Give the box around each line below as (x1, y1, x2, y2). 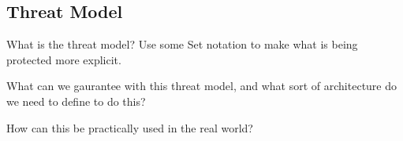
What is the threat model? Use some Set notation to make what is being (6, 36, 358, 52)
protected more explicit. (6, 51, 121, 67)
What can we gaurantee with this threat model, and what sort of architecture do (6, 78, 397, 94)
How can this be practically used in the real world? (6, 119, 253, 136)
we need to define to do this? (6, 92, 146, 109)
